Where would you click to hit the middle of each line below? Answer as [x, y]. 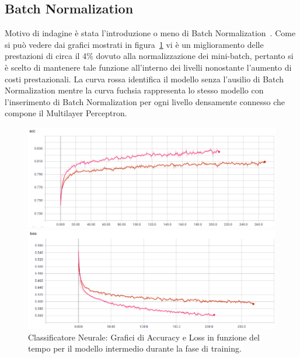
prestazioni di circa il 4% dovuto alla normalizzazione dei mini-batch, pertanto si [149, 56]
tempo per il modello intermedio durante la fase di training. [135, 348]
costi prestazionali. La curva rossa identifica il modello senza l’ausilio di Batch [144, 79]
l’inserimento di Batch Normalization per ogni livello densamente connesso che [145, 101]
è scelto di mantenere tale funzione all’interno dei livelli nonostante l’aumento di [148, 67]
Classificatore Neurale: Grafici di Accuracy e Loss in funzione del [144, 337]
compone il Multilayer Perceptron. [66, 113]
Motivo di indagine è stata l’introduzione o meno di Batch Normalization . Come [150, 33]
